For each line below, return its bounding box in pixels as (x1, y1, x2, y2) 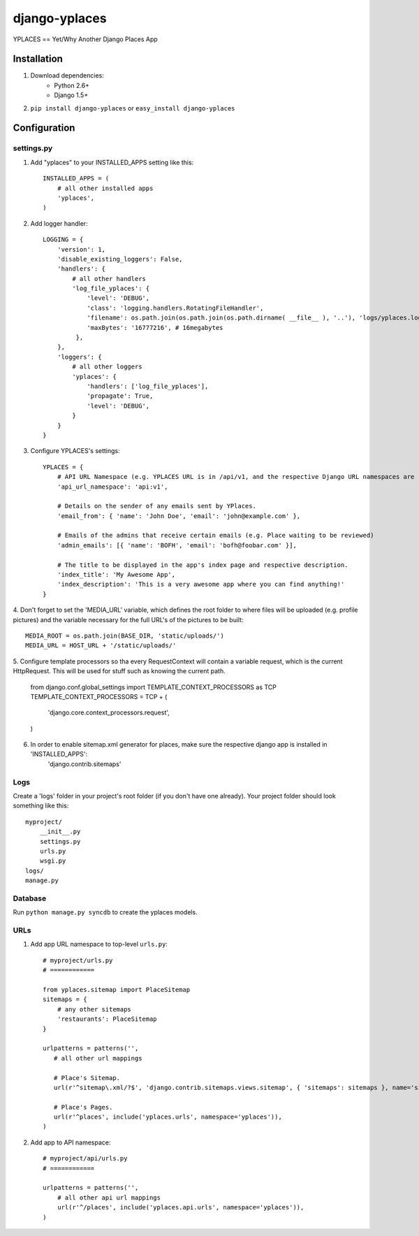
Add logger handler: (30, 219, 88, 227)
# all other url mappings (53, 1054, 142, 1062)
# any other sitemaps (57, 1005, 132, 1013)
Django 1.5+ (54, 91, 89, 99)
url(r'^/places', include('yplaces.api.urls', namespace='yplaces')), (57, 1203, 304, 1212)
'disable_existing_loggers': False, (57, 255, 183, 263)
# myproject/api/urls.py (43, 1154, 128, 1163)
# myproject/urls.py (43, 956, 113, 964)
